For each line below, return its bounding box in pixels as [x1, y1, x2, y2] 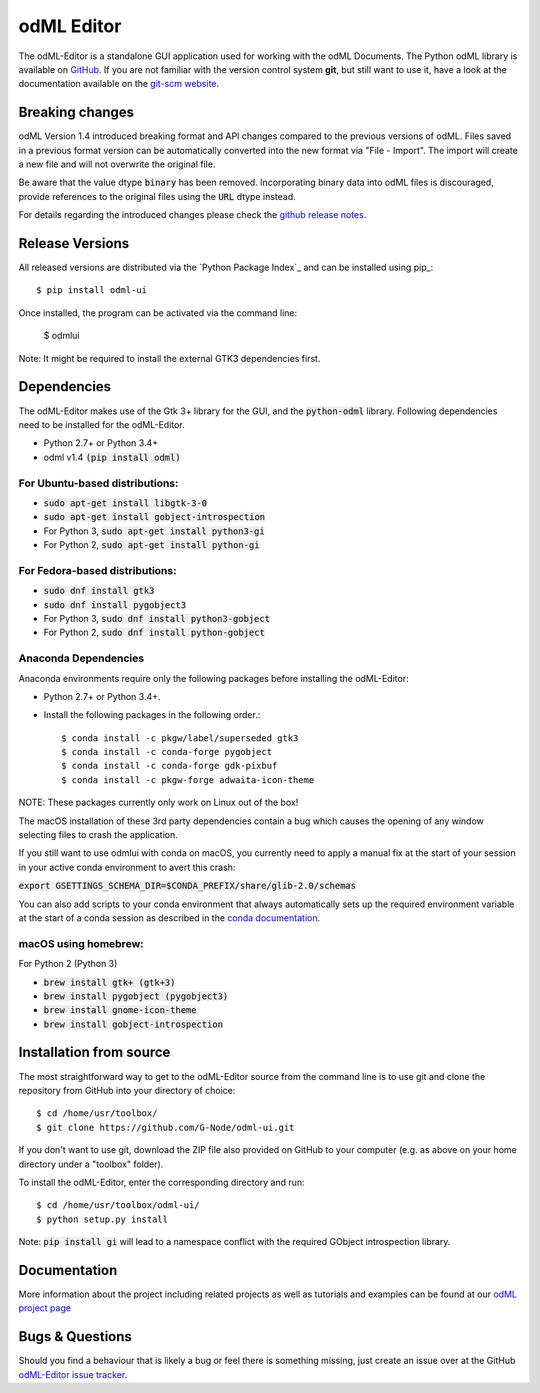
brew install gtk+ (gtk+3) [43, 976, 176, 988]
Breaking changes [18, 104, 135, 121]
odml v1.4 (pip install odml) [43, 451, 181, 463]
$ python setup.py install [36, 1213, 169, 1225]
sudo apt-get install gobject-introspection [43, 511, 266, 523]
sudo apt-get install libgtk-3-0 [43, 497, 208, 509]
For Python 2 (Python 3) [18, 958, 118, 970]
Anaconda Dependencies [18, 651, 145, 665]
